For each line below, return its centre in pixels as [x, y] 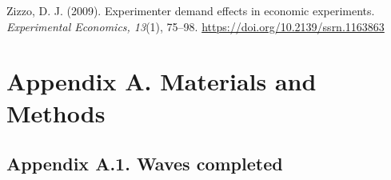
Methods [56, 112]
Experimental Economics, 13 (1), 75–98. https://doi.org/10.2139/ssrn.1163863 [195, 26]
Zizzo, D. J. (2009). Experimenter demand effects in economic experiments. [191, 10]
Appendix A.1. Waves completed [145, 164]
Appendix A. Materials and [162, 81]
